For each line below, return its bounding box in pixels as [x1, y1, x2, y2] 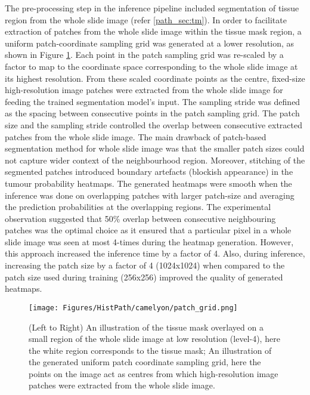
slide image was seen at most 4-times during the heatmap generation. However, [5, 235, 294, 248]
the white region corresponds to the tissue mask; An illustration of [29, 344, 272, 356]
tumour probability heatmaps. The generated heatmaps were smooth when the [5, 177, 292, 189]
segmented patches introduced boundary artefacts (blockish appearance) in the [5, 165, 293, 178]
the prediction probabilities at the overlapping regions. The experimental [5, 200, 271, 213]
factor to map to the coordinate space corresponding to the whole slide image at [5, 60, 298, 72]
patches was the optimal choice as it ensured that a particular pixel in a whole [5, 224, 292, 236]
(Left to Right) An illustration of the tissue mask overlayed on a [29, 320, 263, 333]
